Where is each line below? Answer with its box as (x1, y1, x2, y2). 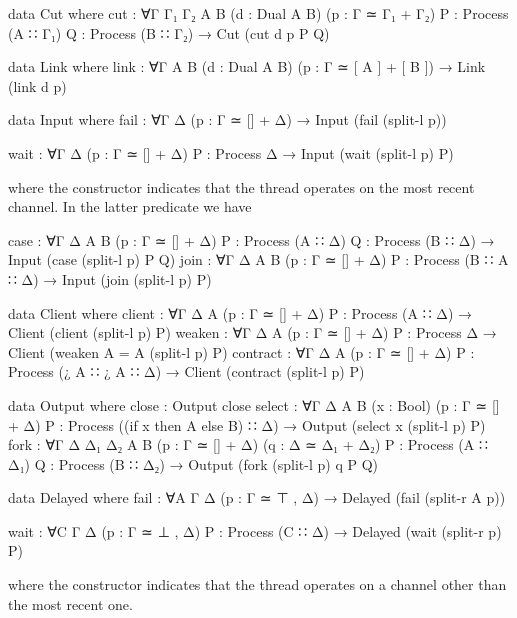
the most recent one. (8, 593, 133, 614)
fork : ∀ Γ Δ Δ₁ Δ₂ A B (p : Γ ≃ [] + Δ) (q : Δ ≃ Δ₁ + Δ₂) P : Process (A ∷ (8, 434, 488, 455)
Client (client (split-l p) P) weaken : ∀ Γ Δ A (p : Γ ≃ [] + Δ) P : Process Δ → (8, 322, 497, 343)
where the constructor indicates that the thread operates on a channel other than (8, 574, 507, 595)
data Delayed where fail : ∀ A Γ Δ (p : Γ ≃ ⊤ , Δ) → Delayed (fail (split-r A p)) (8, 487, 506, 508)
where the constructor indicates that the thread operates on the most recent (8, 176, 475, 197)
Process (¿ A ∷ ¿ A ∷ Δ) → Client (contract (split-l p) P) (8, 361, 365, 382)
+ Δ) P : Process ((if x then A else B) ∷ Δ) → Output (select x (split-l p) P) (8, 414, 486, 435)
